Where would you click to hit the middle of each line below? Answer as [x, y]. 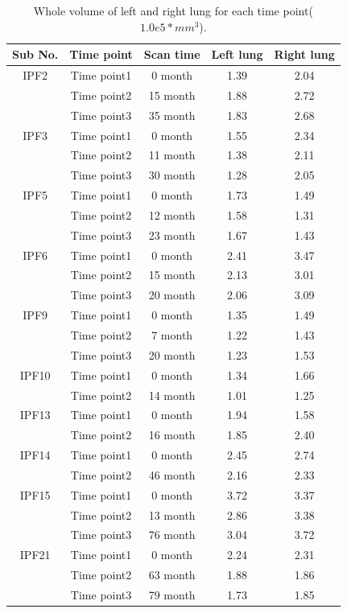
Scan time [172, 54]
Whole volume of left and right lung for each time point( [173, 10]
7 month [172, 335]
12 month [172, 214]
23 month [172, 235]
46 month [172, 474]
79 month [172, 594]
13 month [172, 514]
